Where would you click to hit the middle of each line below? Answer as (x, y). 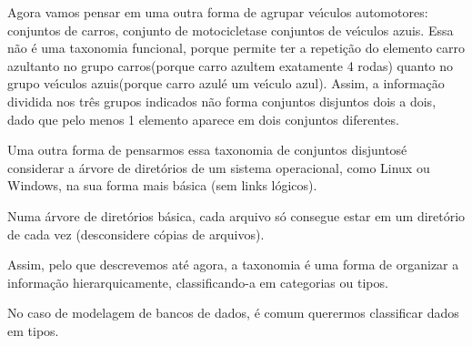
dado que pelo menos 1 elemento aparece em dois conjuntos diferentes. (203, 119)
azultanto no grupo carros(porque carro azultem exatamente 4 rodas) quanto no (231, 65)
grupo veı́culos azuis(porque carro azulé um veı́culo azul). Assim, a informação (226, 83)
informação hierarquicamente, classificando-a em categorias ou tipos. (198, 282)
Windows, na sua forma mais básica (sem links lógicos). (162, 185)
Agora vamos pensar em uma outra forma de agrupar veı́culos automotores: (218, 12)
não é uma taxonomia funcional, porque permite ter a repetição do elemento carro (236, 48)
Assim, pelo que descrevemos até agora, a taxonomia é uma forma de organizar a (233, 265)
